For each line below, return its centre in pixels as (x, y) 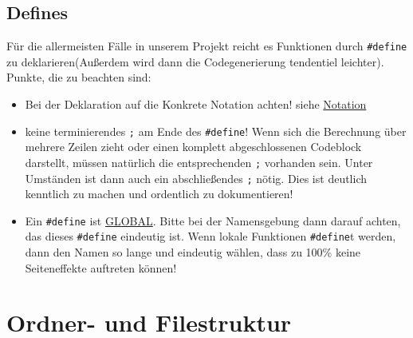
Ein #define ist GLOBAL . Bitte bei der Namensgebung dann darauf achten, (213, 220)
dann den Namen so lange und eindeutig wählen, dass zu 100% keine (193, 252)
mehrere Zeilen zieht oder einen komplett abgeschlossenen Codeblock (193, 147)
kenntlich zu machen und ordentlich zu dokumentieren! (159, 194)
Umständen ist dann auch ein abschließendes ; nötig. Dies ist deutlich (196, 178)
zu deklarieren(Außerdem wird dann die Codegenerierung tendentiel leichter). (195, 61)
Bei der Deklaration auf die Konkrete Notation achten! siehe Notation (196, 104)
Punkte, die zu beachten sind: (79, 77)
